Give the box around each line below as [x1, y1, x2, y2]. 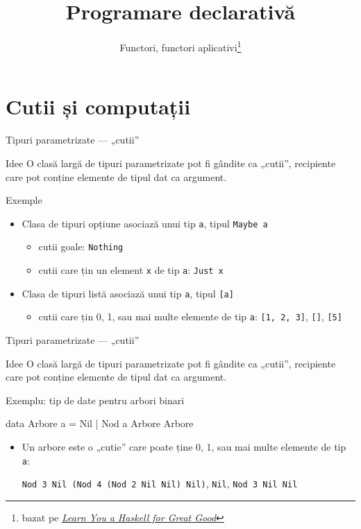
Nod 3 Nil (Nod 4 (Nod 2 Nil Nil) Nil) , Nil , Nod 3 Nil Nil [22, 476, 298, 491]
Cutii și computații [6, 92, 191, 121]
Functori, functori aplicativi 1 [119, 38, 242, 54]
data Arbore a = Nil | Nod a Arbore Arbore [6, 416, 194, 431]
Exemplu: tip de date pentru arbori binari [6, 392, 185, 407]
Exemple [6, 193, 42, 207]
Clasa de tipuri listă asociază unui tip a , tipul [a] [22, 286, 234, 300]
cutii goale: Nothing [38, 239, 124, 254]
